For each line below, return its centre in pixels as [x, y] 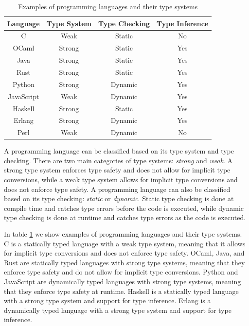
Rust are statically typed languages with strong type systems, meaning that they [124, 262]
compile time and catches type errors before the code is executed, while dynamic [124, 208]
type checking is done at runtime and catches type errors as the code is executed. [125, 217]
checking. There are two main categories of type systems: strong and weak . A [118, 160]
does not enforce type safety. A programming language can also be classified [117, 189]
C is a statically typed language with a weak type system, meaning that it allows [125, 243]
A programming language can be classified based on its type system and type [119, 151]
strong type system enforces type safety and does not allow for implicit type [117, 170]
